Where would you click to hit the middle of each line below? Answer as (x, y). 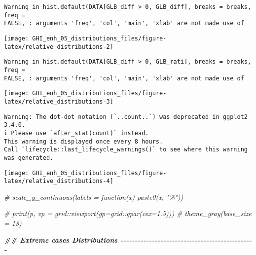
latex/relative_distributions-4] (59, 181)
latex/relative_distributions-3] (59, 101)
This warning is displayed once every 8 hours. (84, 141)
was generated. (29, 158)
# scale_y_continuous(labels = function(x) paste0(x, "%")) (94, 197)
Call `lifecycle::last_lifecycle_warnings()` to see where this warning (126, 150)
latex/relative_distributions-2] (59, 47)
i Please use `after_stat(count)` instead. (76, 133)
